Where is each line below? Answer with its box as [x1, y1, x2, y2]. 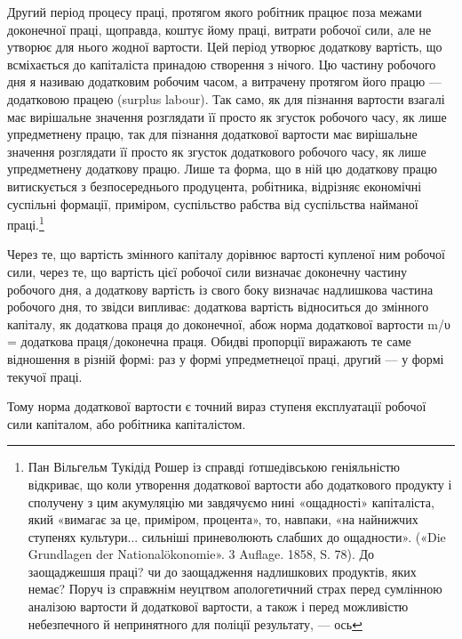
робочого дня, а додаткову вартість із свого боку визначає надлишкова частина [7, 279, 434, 298]
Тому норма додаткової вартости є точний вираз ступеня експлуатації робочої [7, 397, 426, 416]
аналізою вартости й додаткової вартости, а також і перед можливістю [28, 597, 409, 616]
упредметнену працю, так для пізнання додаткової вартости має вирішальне [7, 125, 418, 143]
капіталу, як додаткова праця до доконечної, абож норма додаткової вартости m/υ [7, 314, 450, 333]
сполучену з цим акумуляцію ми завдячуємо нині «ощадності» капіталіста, [28, 492, 434, 511]
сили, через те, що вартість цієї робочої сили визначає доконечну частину [7, 262, 407, 280]
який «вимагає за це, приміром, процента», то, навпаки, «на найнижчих [28, 510, 418, 529]
